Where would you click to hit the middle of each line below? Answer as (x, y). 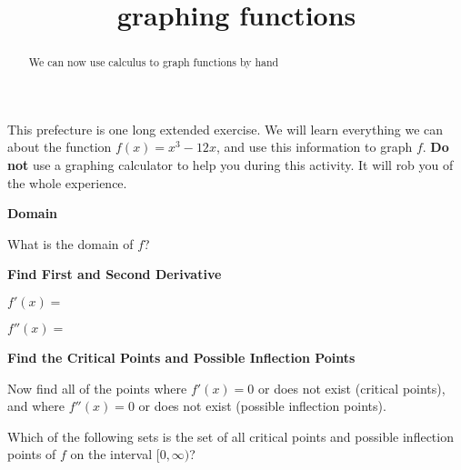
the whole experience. (67, 182)
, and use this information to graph (314, 147)
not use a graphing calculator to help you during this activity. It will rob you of (230, 165)
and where (36, 406)
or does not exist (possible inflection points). (262, 406)
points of (32, 454)
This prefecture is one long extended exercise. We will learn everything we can (225, 129)
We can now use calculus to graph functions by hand (154, 62)
